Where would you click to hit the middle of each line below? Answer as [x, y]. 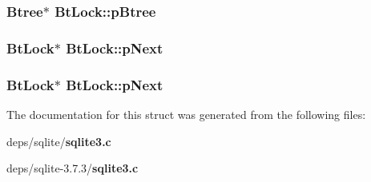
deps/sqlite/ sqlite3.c [59, 141]
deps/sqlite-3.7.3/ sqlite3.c [73, 168]
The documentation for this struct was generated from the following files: [186, 114]
